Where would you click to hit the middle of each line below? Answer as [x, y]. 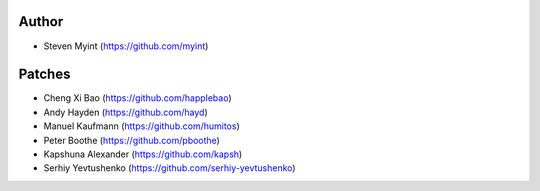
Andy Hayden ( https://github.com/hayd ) [126, 112]
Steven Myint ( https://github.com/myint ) [126, 46]
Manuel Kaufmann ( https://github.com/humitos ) [141, 126]
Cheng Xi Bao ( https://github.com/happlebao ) [137, 98]
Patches [44, 74]
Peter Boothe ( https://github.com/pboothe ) [131, 140]
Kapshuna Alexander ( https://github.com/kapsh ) [143, 154]
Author [41, 21]
